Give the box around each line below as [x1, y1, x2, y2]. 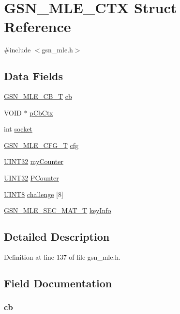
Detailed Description [4, 229, 110, 244]
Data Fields [4, 68, 63, 83]
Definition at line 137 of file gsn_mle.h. [4, 252, 121, 262]
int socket [4, 124, 32, 134]
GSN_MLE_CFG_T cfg [4, 140, 79, 150]
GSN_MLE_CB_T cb [4, 91, 72, 101]
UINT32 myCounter [4, 156, 63, 166]
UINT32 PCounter [4, 173, 59, 183]
